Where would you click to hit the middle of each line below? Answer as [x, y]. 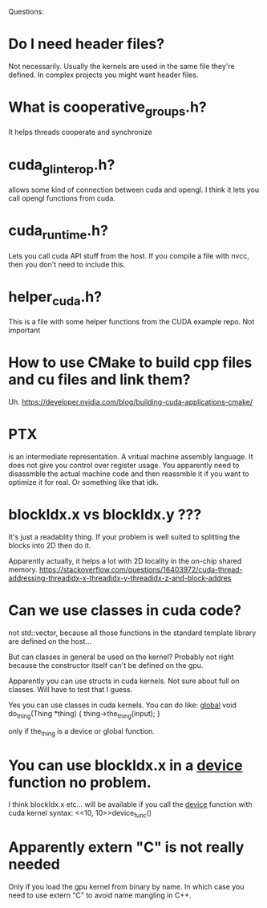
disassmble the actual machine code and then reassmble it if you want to [129, 474]
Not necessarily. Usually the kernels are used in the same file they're [121, 66]
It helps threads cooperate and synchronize [80, 132]
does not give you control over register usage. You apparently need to [124, 465]
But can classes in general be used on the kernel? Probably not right [121, 657]
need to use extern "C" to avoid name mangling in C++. [100, 895]
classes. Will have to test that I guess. [71, 689]
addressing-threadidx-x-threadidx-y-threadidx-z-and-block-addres [120, 578]
